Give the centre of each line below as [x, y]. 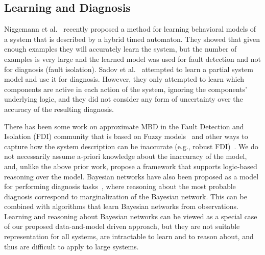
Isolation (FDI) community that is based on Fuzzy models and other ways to [126, 136]
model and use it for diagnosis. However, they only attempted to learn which [124, 79]
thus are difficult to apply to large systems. [71, 246]
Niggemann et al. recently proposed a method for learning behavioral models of [130, 29]
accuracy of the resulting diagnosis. [59, 109]
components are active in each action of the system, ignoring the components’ [126, 89]
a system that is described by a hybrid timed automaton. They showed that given [132, 39]
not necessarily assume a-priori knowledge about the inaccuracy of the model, [126, 156]
